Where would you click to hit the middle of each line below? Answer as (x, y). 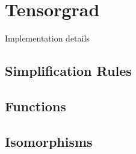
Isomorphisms (49, 141)
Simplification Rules (68, 71)
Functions (36, 106)
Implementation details (47, 38)
